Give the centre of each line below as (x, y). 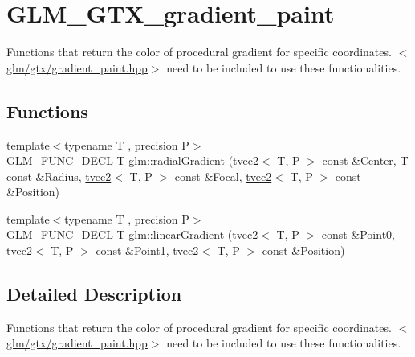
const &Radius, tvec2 (59, 176)
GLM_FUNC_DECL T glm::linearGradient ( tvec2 (132, 234)
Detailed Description (94, 294)
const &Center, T (365, 160)
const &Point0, (358, 234)
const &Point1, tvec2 (147, 250)
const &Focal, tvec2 (223, 176)
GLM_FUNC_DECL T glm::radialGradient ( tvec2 (132, 160)
